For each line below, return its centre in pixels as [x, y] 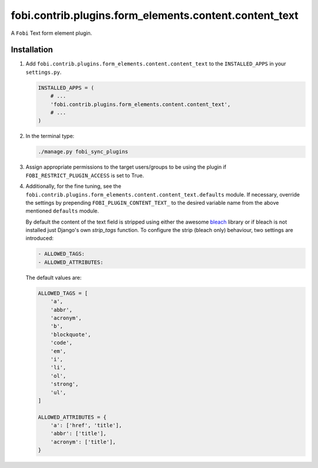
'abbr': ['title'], [79, 433]
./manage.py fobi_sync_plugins [83, 152]
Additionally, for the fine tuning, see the [74, 186]
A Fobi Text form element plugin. [52, 33]
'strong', [64, 384]
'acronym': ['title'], [83, 442]
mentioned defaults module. [62, 211]
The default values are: [54, 277]
